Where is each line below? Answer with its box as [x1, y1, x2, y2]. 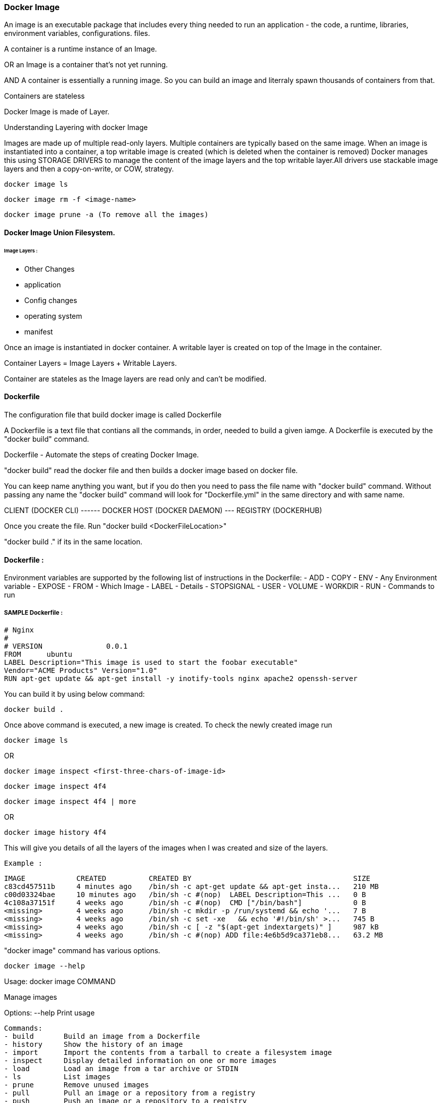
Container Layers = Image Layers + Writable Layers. [4, 358, 177, 367]
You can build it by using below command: [4, 689, 145, 698]
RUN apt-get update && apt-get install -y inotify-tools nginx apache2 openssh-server [4, 674, 358, 683]
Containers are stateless [4, 92, 85, 101]
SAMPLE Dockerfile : [4, 609, 63, 616]
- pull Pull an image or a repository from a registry [4, 1088, 256, 1097]
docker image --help [4, 961, 85, 970]
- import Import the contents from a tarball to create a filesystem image [4, 1048, 332, 1056]
